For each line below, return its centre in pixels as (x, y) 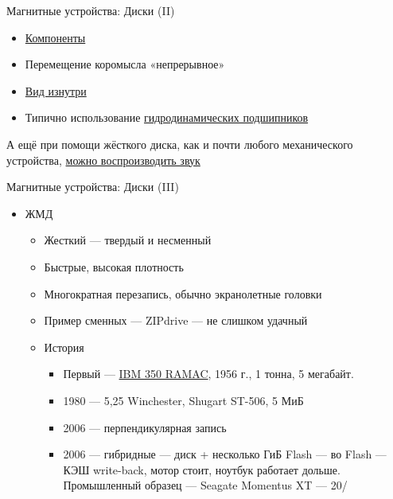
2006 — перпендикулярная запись (145, 427)
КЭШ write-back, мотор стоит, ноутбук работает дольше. (202, 469)
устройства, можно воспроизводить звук (103, 160)
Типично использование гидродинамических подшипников (167, 117)
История (64, 347)
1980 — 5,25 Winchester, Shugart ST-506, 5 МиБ (183, 400)
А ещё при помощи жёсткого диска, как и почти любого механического (180, 144)
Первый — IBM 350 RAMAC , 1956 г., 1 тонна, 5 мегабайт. (208, 374)
